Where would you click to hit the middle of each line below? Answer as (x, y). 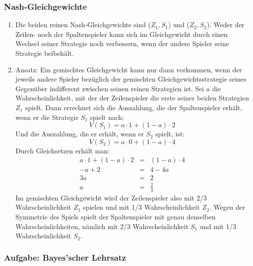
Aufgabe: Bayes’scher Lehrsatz (65, 257)
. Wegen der (227, 207)
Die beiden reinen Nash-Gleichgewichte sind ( (83, 25)
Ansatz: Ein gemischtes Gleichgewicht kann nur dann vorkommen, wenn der (129, 69)
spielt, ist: (170, 134)
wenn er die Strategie (47, 117)
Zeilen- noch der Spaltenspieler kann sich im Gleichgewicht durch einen (121, 34)
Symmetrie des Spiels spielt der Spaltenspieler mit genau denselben (115, 216)
